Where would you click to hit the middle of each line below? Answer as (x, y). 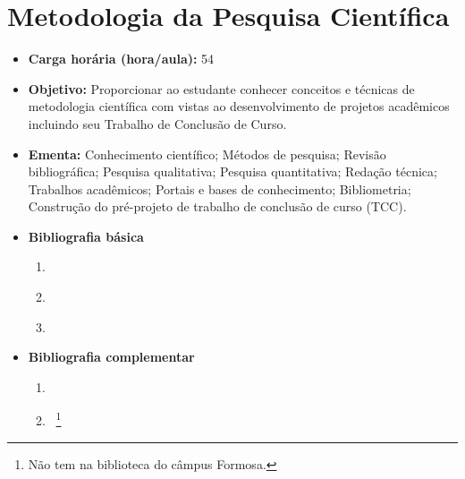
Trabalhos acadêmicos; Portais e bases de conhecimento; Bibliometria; (220, 188)
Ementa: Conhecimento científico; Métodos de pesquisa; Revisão (207, 154)
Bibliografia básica (86, 236)
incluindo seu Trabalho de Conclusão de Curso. (157, 123)
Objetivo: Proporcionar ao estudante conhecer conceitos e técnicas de (221, 88)
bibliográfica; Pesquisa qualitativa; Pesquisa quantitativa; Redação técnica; (232, 171)
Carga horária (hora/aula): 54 (121, 59)
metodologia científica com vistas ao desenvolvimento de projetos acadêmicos (239, 106)
